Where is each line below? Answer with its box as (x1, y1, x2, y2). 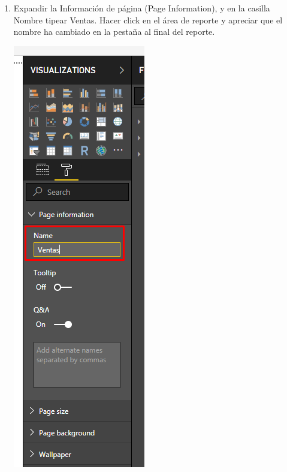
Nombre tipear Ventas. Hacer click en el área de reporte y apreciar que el (13, 13, 283, 26)
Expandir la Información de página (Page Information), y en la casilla (13, 2, 270, 14)
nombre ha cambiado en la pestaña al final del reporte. (13, 25, 215, 38)
